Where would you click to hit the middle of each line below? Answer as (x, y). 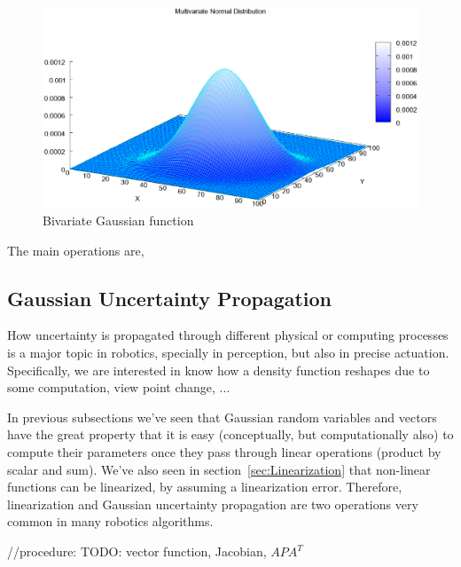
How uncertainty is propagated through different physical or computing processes (228, 335)
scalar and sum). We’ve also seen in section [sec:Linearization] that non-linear (219, 469)
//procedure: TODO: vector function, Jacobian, (137, 551)
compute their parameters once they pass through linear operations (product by (224, 452)
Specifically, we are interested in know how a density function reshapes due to (219, 370)
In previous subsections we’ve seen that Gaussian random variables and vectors (222, 417)
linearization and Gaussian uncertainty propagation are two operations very (213, 504)
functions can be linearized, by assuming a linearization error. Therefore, (205, 487)
